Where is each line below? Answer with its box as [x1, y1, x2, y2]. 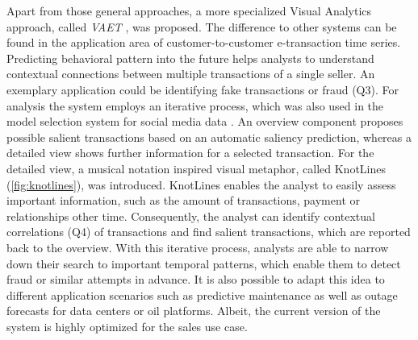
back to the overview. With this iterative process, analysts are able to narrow [6, 238, 389, 255]
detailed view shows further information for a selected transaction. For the [6, 144, 374, 161]
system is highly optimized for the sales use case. [6, 317, 248, 334]
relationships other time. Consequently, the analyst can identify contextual [6, 207, 375, 224]
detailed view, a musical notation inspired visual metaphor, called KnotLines [6, 160, 386, 176]
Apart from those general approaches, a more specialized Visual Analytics [6, 2, 372, 19]
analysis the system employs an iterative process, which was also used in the [6, 97, 384, 114]
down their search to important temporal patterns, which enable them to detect [6, 255, 401, 272]
